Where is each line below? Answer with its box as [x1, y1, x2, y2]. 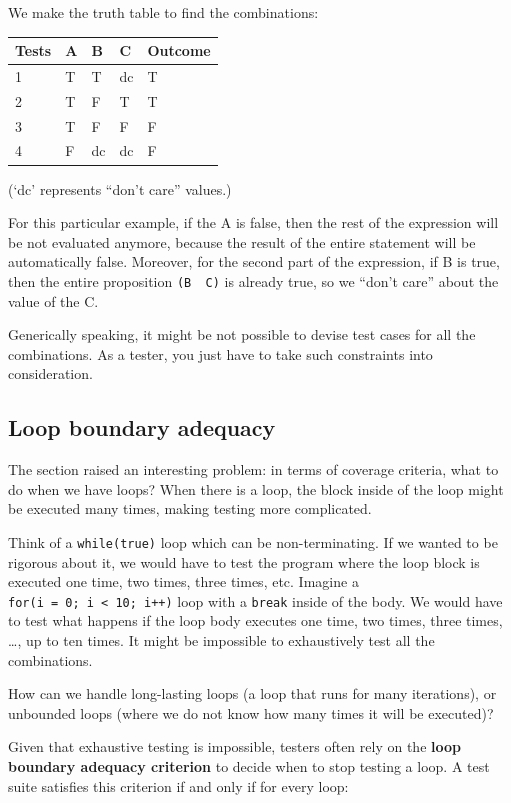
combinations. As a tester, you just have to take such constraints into [8, 343, 433, 364]
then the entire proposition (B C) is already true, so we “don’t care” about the [8, 270, 499, 291]
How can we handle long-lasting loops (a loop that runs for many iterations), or [8, 683, 497, 704]
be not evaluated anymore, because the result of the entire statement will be [8, 231, 476, 252]
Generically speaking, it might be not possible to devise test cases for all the [8, 324, 476, 345]
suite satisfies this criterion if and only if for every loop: [8, 775, 349, 796]
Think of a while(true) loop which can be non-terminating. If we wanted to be [8, 531, 498, 552]
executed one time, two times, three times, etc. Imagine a [8, 571, 359, 592]
